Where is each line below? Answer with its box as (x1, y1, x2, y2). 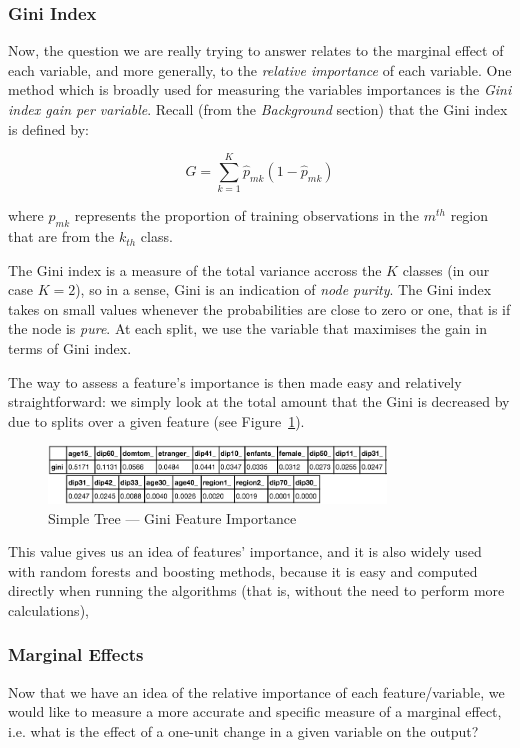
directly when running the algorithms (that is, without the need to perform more (8, 580, 505, 601)
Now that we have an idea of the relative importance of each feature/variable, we (8, 681, 505, 702)
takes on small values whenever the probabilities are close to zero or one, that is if (8, 298, 511, 319)
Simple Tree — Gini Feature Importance (48, 507, 297, 528)
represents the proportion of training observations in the (74, 205, 420, 226)
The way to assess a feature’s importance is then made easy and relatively (8, 371, 462, 392)
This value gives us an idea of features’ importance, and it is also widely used (8, 541, 482, 562)
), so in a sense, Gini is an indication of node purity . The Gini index (75, 279, 492, 300)
